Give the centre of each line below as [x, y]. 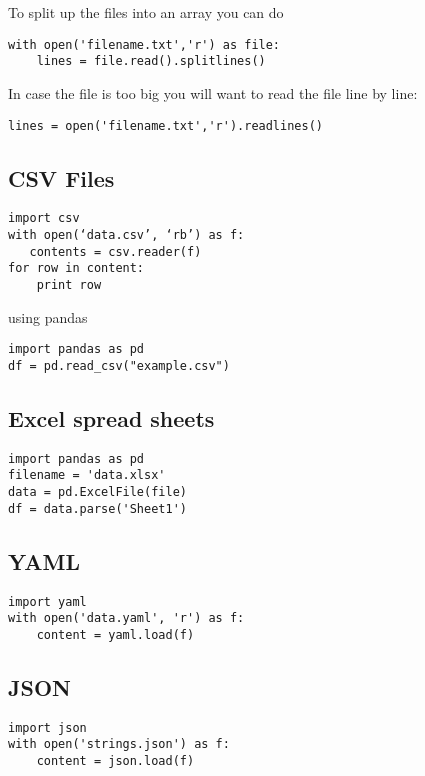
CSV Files [61, 177]
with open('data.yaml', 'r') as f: [126, 618]
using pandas [48, 316]
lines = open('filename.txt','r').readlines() [165, 125]
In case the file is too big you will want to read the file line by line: [213, 92]
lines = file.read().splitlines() [151, 61]
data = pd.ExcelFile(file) [97, 492]
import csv [44, 218]
